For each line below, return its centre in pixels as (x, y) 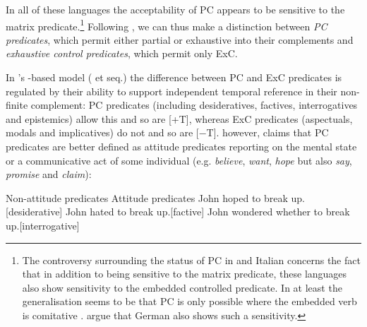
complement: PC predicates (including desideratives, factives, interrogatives (194, 105)
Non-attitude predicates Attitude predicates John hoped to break (147, 197)
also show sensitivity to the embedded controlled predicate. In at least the (182, 287)
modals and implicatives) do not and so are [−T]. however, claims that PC (167, 132)
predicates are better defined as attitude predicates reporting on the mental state (181, 146)
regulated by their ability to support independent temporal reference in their (172, 91)
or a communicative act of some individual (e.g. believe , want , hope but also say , (179, 160)
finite (17, 105)
